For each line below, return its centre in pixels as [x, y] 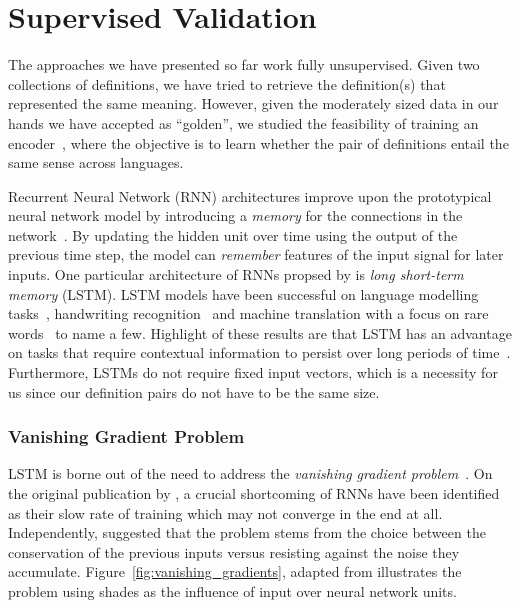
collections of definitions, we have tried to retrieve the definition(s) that [227, 83]
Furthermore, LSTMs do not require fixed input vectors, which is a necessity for [253, 372]
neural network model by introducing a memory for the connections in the [235, 215]
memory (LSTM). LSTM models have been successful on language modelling [243, 293]
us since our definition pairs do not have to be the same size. [194, 391]
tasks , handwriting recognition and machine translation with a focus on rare [248, 313]
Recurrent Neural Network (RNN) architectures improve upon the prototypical [250, 195]
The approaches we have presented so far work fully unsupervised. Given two [244, 64]
